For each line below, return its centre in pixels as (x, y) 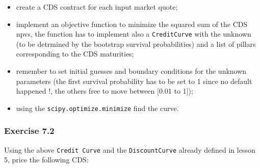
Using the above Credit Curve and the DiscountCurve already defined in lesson (130, 149)
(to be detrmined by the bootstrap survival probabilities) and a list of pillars (136, 44)
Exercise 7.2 (29, 131)
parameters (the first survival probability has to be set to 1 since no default (134, 81)
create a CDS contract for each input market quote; (97, 7)
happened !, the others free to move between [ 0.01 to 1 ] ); (105, 91)
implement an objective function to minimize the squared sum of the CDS (132, 24)
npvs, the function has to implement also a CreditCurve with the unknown (134, 34)
